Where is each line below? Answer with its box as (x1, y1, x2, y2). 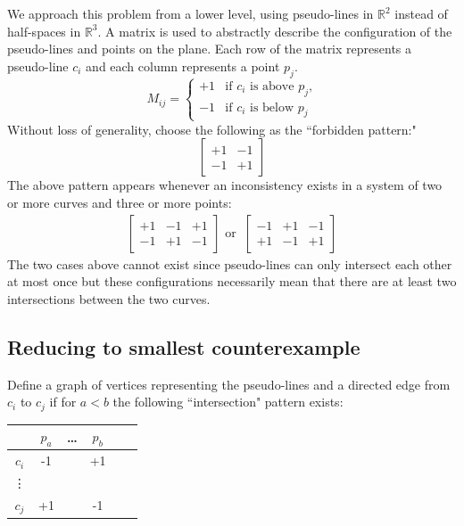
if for (49, 392, 77, 411)
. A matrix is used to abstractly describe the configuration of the (97, 21, 452, 40)
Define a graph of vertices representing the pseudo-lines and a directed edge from (7, 374, 451, 393)
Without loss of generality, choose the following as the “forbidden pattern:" (7, 119, 417, 138)
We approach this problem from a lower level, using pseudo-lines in (7, 4, 374, 22)
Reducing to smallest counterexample (7, 333, 360, 360)
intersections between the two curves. (7, 289, 211, 308)
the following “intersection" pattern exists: (112, 392, 344, 411)
